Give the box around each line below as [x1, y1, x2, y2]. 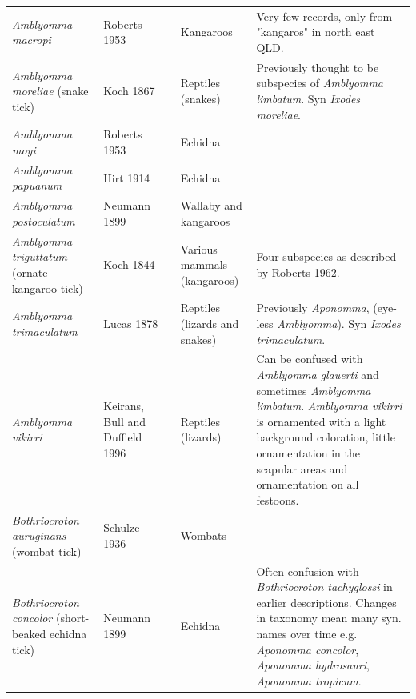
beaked [12, 625, 46, 641]
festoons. [256, 491, 299, 508]
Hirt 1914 [103, 169, 150, 186]
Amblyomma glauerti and [256, 365, 379, 382]
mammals [180, 256, 228, 273]
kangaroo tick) [12, 279, 83, 296]
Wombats [180, 527, 226, 544]
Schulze [103, 519, 140, 536]
